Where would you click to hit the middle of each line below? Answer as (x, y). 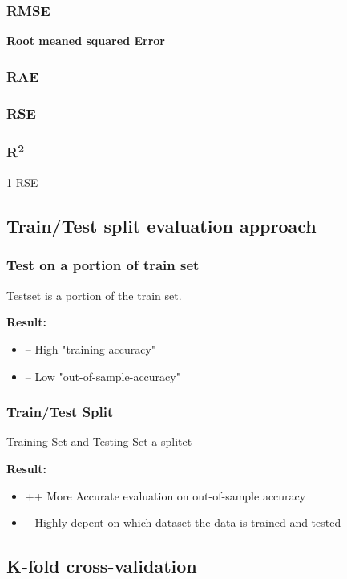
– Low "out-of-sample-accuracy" (103, 376)
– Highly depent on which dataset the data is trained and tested (183, 522)
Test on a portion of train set (103, 265)
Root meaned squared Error (86, 40)
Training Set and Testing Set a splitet (99, 441)
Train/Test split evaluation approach (161, 226)
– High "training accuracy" (91, 348)
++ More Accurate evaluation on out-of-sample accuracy (165, 495)
